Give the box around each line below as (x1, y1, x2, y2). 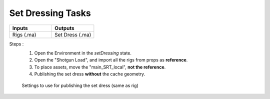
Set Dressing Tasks (9, 7, 91, 18)
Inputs (12, 24, 28, 31)
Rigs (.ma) (12, 31, 36, 38)
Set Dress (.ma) (54, 31, 91, 38)
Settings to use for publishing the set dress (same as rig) (21, 82, 138, 88)
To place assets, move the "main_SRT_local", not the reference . (34, 64, 166, 70)
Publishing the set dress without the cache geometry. (34, 71, 145, 77)
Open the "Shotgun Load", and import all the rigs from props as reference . (34, 57, 188, 63)
